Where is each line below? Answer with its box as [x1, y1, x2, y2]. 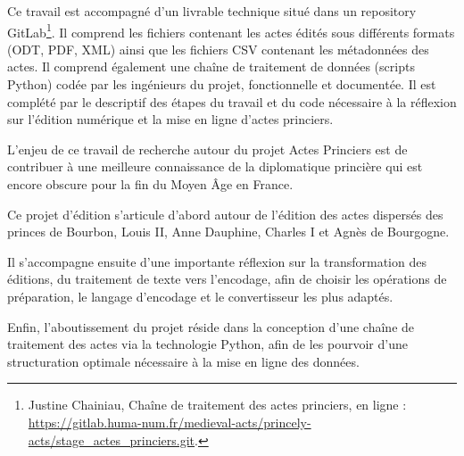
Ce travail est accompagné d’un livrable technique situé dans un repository [7, 2, 417, 20]
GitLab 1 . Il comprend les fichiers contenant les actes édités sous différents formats [7, 20, 455, 41]
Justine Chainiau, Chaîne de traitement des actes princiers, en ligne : [28, 395, 407, 414]
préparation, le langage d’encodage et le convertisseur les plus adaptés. [7, 286, 394, 305]
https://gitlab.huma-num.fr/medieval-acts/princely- [28, 412, 311, 431]
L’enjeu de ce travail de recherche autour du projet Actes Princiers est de [7, 139, 408, 158]
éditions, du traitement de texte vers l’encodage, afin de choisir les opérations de [7, 269, 447, 288]
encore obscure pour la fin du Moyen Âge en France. [7, 175, 294, 193]
